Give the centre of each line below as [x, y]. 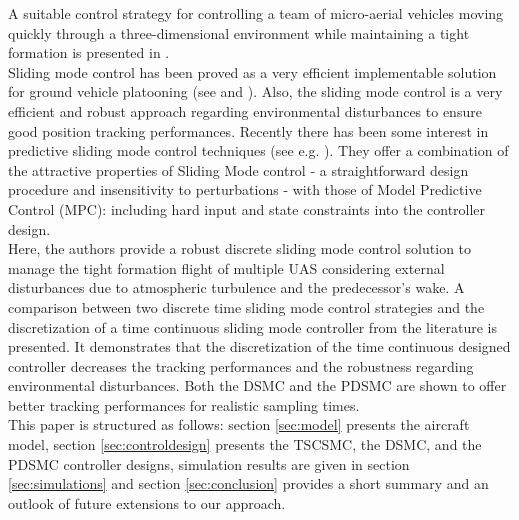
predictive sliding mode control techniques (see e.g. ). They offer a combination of [258, 150]
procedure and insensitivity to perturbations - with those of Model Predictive [245, 189]
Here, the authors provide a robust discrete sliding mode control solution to [240, 248]
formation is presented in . [89, 52]
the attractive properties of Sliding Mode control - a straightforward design [238, 169]
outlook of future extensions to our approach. [147, 502]
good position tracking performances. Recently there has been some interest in [248, 130]
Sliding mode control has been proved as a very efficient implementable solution [252, 71]
